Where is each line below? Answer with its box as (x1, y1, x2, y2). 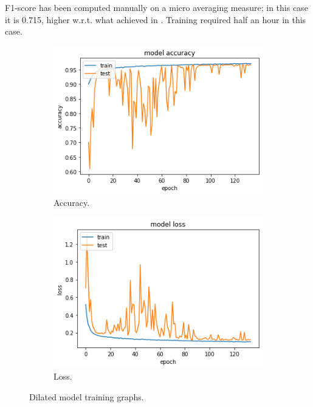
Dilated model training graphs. (29, 390, 144, 403)
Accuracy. (53, 196, 90, 209)
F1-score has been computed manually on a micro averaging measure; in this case (5, 1, 308, 13)
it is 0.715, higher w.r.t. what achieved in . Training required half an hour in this (5, 13, 306, 26)
